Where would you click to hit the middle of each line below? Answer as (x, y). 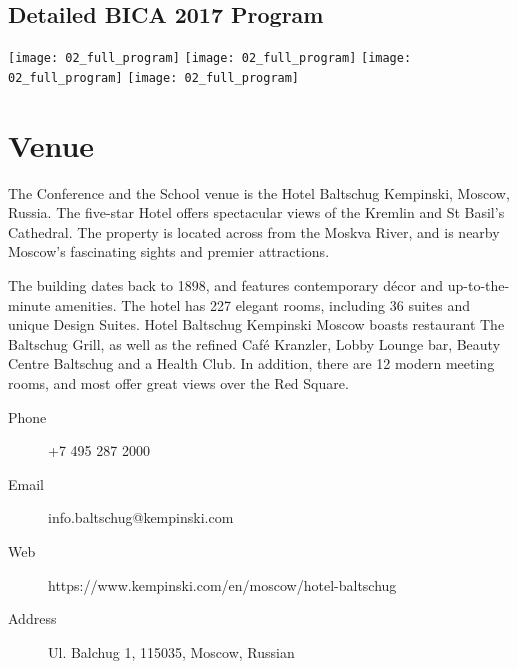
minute (29, 304)
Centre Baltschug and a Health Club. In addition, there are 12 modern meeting (251, 363)
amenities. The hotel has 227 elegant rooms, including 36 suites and (263, 304)
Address (32, 618)
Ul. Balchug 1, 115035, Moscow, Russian (171, 651)
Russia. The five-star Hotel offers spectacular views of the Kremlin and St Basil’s (256, 212)
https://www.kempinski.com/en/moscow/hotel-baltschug (222, 584)
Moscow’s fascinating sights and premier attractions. (169, 251)
